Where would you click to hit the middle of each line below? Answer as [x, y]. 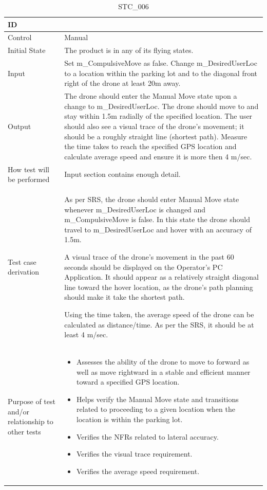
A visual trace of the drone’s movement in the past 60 [149, 256]
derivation [24, 272]
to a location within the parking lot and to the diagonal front [161, 73]
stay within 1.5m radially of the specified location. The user [158, 116]
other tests [24, 431]
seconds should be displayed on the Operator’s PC [144, 267]
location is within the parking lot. [130, 419]
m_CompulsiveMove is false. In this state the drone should [157, 219]
